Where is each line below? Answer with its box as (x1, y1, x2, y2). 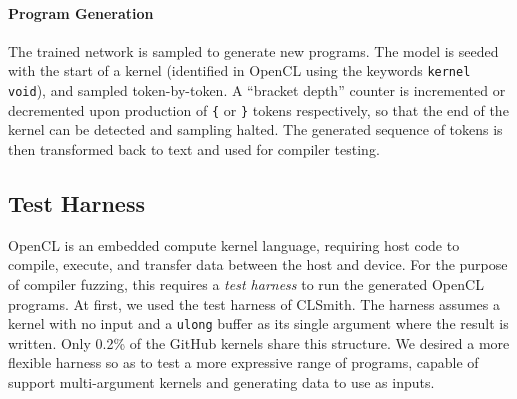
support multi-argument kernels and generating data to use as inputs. (8, 371, 435, 392)
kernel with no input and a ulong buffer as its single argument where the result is (8, 313, 509, 334)
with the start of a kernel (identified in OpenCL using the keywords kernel (8, 60, 471, 81)
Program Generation (8, 2, 154, 23)
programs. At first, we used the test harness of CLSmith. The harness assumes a (8, 293, 500, 314)
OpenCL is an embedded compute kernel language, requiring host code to (8, 234, 460, 255)
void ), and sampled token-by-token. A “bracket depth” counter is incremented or (8, 80, 506, 101)
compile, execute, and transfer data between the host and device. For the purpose (8, 254, 508, 275)
